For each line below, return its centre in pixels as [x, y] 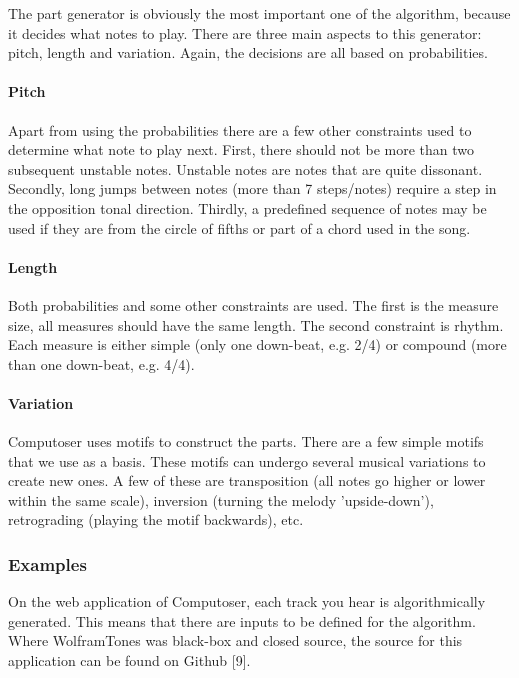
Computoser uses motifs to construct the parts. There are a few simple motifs [246, 441]
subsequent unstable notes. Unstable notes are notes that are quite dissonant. [245, 168]
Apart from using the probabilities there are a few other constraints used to [240, 129]
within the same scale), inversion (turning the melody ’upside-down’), [221, 499]
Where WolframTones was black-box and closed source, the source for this [235, 640]
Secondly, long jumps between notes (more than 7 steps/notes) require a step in [252, 188]
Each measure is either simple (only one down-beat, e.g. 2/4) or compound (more [257, 344]
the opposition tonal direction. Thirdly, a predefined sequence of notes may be [247, 207]
